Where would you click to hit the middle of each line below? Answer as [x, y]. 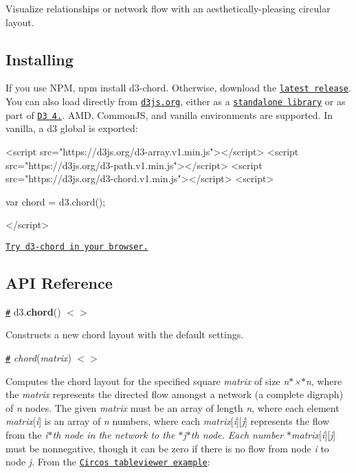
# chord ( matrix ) [38, 358]
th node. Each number [237, 435]
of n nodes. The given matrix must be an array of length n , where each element [173, 407]
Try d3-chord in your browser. [77, 246]
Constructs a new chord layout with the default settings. [125, 334]
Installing [40, 59]
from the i [27, 435]
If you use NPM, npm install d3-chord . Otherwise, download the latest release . [178, 88]
